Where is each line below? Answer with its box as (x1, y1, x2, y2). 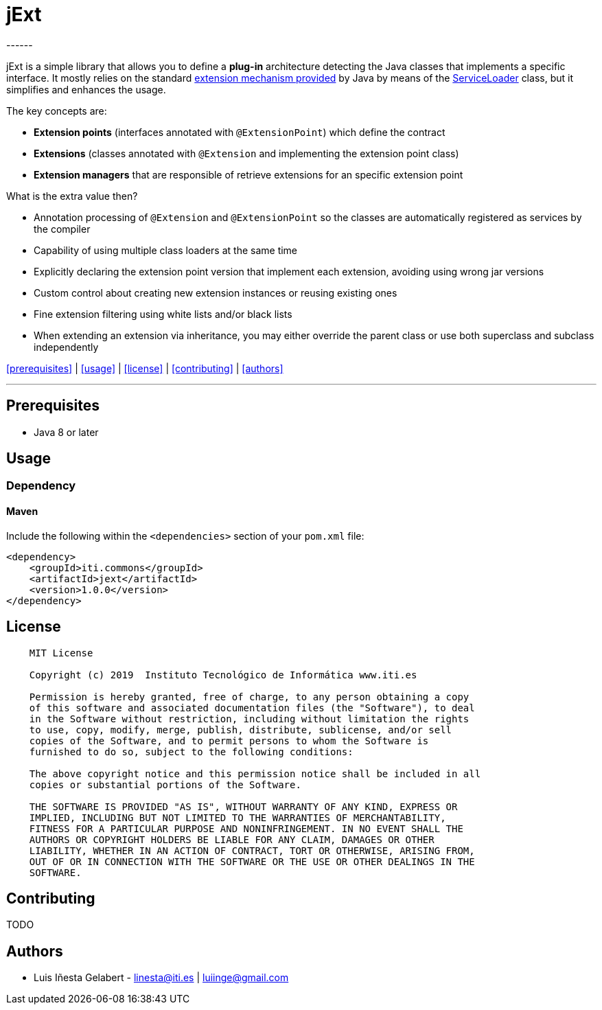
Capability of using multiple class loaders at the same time (34, 244, 298, 256)
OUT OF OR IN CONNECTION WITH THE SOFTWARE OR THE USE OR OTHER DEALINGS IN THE (29, 856, 475, 867)
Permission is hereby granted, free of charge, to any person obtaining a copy (29, 691, 470, 702)
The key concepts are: (6, 104, 107, 117)
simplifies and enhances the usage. (6, 83, 166, 95)
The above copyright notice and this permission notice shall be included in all (29, 768, 481, 779)
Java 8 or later (34, 426, 99, 438)
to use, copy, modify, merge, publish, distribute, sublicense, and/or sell (29, 724, 452, 735)
